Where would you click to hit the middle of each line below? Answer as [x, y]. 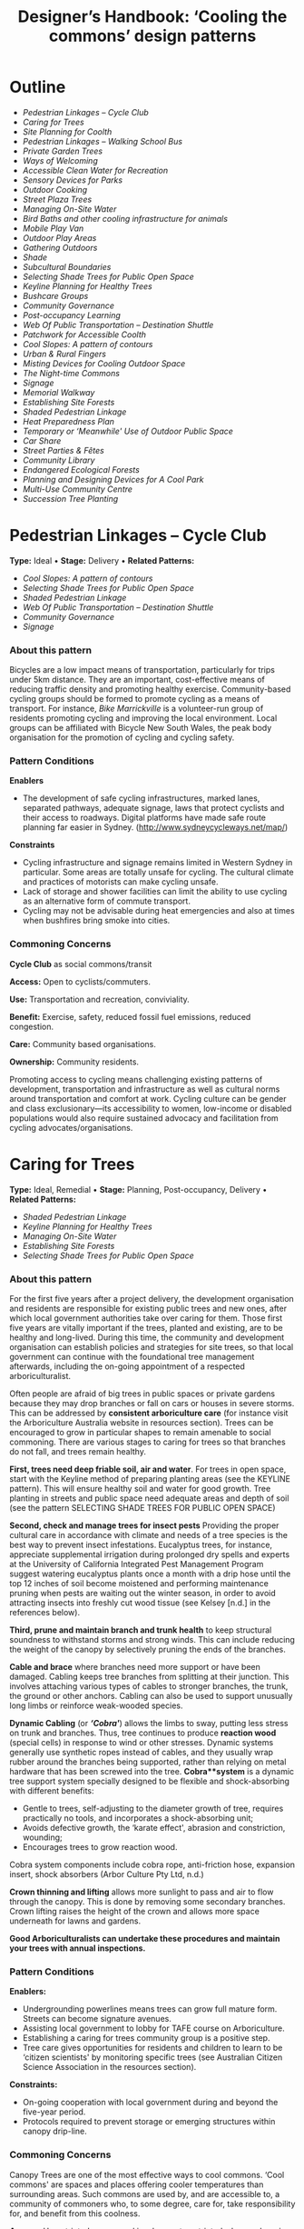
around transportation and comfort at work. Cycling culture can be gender [148, 1098]
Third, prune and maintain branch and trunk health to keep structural [141, 1630]
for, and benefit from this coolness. [75, 2213]
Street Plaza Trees [57, 199]
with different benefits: [52, 1791]
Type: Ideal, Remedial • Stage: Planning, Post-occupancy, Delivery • [138, 1189]
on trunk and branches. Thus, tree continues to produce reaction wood [143, 1733]
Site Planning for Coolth [67, 131]
